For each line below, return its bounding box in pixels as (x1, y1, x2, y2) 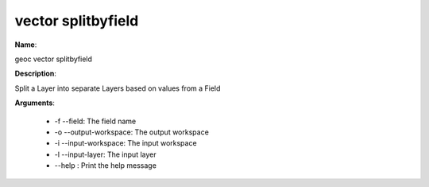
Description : (14, 68, 57, 79)
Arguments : (14, 98, 56, 107)
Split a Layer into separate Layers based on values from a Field (14, 84, 221, 93)
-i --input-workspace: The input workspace (54, 138, 198, 148)
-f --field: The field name (54, 116, 137, 126)
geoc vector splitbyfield (14, 54, 93, 64)
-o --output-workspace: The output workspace (54, 127, 210, 137)
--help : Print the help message (54, 161, 157, 170)
